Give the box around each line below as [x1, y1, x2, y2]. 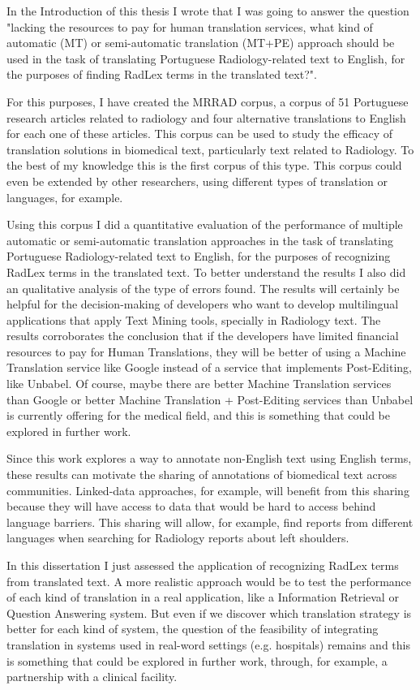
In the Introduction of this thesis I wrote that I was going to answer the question [6, 2, 409, 19]
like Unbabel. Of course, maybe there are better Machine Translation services [6, 375, 392, 392]
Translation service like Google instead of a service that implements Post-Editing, [6, 359, 412, 376]
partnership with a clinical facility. [6, 668, 178, 685]
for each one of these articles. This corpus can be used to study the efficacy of [6, 125, 393, 142]
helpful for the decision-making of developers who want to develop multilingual [6, 295, 399, 313]
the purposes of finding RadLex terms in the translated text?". [6, 66, 317, 83]
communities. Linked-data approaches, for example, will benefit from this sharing [6, 481, 409, 498]
